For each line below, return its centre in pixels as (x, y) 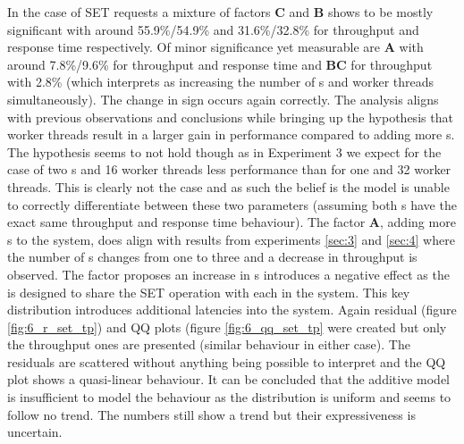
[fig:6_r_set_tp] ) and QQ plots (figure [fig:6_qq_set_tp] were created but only (227, 327)
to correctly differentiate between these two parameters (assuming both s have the (232, 204)
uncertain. (35, 432)
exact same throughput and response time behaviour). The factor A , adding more (232, 222)
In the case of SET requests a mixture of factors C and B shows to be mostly (220, 12)
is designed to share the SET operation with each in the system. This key (209, 292)
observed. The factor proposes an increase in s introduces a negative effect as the (228, 274)
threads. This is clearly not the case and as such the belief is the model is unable (228, 186)
